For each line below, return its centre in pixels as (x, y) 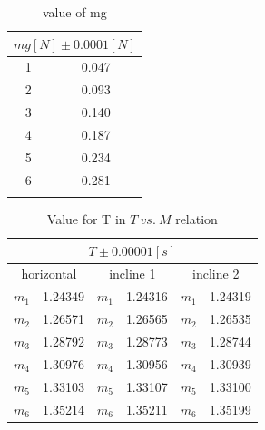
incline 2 (216, 274)
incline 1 (132, 274)
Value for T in (86, 219)
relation (196, 219)
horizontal (49, 274)
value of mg (75, 12)
